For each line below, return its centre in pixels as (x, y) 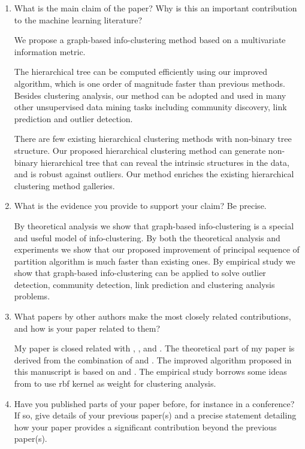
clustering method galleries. (64, 185)
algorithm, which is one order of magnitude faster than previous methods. (150, 83)
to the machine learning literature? (78, 19)
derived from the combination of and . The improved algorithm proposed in (153, 359)
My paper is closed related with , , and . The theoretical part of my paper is (154, 348)
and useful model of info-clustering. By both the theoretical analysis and (147, 237)
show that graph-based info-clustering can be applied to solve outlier (140, 273)
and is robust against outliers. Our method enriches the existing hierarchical (154, 174)
